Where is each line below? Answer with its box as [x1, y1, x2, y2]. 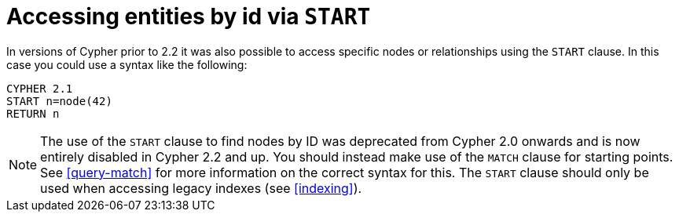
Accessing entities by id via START [6, 3, 371, 30]
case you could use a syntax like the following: [6, 57, 248, 71]
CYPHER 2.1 [6, 82, 73, 95]
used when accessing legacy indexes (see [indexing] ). [40, 180, 362, 196]
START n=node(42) [6, 94, 112, 107]
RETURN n [6, 107, 60, 120]
